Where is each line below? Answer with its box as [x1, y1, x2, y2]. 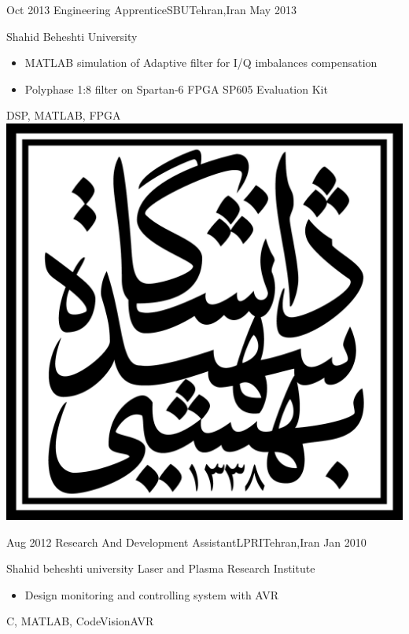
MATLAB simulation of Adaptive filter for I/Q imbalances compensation [24, 54, 378, 71]
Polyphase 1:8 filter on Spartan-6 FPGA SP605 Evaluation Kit [24, 80, 328, 97]
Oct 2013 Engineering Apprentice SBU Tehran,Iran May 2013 [6, 2, 297, 17]
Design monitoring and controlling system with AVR [24, 586, 279, 603]
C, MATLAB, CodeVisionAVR [6, 613, 154, 629]
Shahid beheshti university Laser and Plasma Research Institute [6, 560, 315, 577]
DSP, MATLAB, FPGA [6, 107, 121, 123]
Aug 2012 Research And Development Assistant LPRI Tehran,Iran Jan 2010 [6, 533, 367, 550]
